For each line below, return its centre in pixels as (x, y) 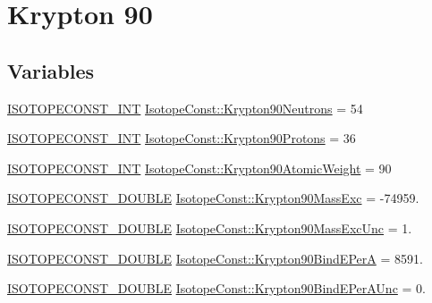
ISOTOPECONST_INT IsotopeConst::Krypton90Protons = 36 (182, 138)
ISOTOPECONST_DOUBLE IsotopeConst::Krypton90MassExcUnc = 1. (210, 227)
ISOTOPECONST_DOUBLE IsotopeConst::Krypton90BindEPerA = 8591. (215, 258)
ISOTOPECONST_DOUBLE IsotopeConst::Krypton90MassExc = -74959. (213, 198)
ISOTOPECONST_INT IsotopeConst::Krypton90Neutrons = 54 (185, 108)
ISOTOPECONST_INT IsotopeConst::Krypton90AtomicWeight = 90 (199, 168)
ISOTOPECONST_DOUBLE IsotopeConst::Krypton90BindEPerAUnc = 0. (216, 288)
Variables (51, 70)
